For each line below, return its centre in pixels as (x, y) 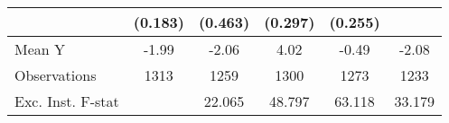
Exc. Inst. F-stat (67, 101)
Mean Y (40, 49)
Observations (56, 75)
